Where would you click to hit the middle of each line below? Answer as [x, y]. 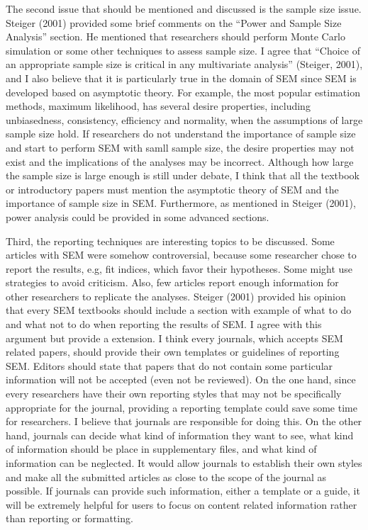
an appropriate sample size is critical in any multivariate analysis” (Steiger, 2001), [184, 64]
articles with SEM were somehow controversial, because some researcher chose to [181, 255]
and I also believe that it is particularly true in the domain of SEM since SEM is [181, 78]
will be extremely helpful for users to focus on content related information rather [182, 504]
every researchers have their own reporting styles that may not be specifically [174, 394]
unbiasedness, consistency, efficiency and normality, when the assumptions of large [184, 119]
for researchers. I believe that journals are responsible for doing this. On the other [184, 421]
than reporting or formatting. [69, 518]
